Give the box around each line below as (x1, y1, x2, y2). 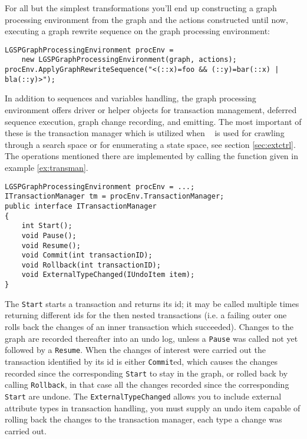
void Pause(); (21, 231, 77, 240)
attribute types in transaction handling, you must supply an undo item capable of (5, 401, 301, 414)
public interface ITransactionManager (5, 202, 157, 210)
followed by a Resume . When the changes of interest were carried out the (5, 344, 266, 356)
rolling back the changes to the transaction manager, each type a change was (5, 413, 282, 425)
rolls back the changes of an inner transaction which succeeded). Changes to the (5, 321, 294, 333)
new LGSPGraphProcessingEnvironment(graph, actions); (21, 55, 237, 64)
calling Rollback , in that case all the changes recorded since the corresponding (5, 378, 289, 391)
